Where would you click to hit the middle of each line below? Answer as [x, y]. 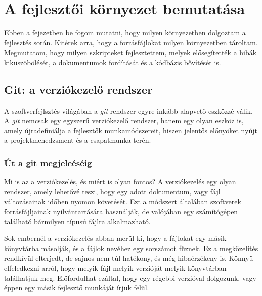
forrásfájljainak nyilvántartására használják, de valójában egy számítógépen [121, 211]
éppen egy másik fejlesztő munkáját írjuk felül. [77, 288]
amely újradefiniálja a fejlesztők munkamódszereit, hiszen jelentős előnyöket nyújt [131, 130]
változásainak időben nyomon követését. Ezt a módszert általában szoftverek [123, 201]
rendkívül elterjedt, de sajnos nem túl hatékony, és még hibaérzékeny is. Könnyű [129, 258]
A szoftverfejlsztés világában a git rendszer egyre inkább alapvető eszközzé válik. [128, 110]
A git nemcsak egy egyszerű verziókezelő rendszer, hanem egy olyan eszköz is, [124, 120]
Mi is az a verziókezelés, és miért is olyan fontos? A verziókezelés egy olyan [120, 182]
